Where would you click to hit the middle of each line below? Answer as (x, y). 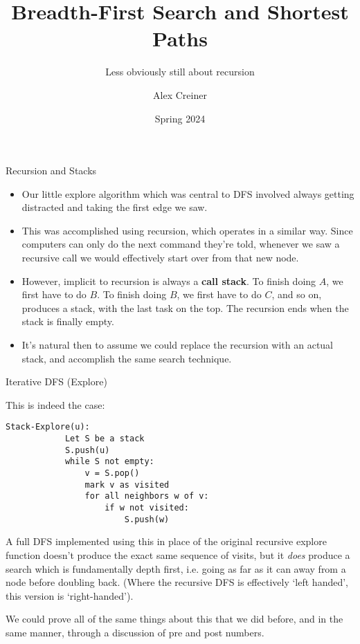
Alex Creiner (180, 94)
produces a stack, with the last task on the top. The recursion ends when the (185, 307)
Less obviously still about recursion (180, 72)
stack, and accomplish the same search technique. (127, 358)
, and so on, (297, 294)
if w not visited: (147, 508)
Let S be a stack (105, 439)
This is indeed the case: (55, 404)
